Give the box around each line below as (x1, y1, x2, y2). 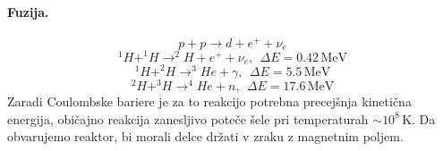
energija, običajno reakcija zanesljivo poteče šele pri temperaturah (7, 109, 369, 128)
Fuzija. (7, 2, 49, 21)
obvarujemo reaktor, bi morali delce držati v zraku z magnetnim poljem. (7, 127, 404, 146)
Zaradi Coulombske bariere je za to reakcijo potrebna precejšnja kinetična (7, 92, 412, 111)
